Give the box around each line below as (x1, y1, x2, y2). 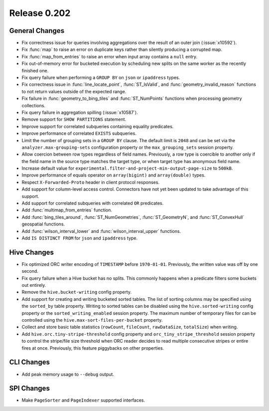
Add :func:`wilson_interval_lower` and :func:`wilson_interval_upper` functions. (21, 228, 181, 234)
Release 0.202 (9, 7, 71, 18)
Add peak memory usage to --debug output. (21, 371, 115, 377)
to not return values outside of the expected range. (21, 88, 127, 94)
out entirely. (21, 282, 46, 288)
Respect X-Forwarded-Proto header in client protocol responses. (21, 179, 159, 185)
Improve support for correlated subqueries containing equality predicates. (21, 123, 174, 129)
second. (21, 268, 38, 274)
